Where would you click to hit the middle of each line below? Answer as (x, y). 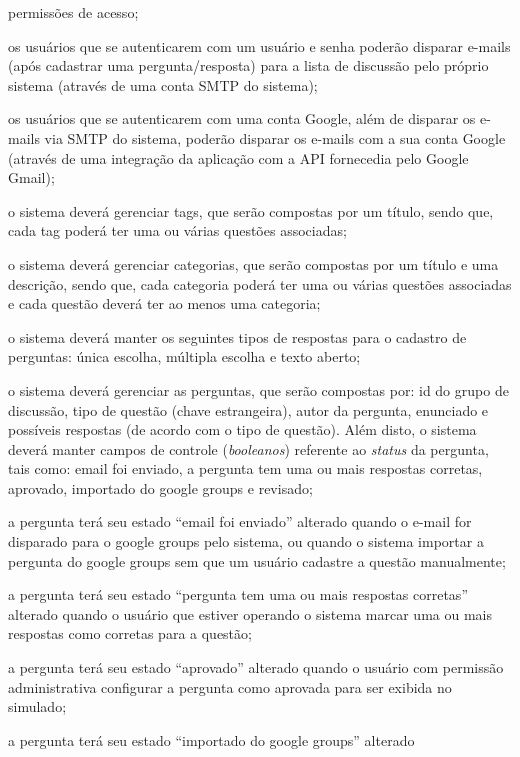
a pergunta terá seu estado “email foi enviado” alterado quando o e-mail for (240, 521)
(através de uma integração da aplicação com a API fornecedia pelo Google (238, 157)
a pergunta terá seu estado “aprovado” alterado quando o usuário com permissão (256, 667)
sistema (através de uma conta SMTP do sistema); (163, 84)
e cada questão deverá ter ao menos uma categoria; (164, 303)
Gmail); (31, 177)
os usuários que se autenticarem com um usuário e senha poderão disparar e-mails (259, 45)
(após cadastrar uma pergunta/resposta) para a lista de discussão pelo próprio (248, 65)
